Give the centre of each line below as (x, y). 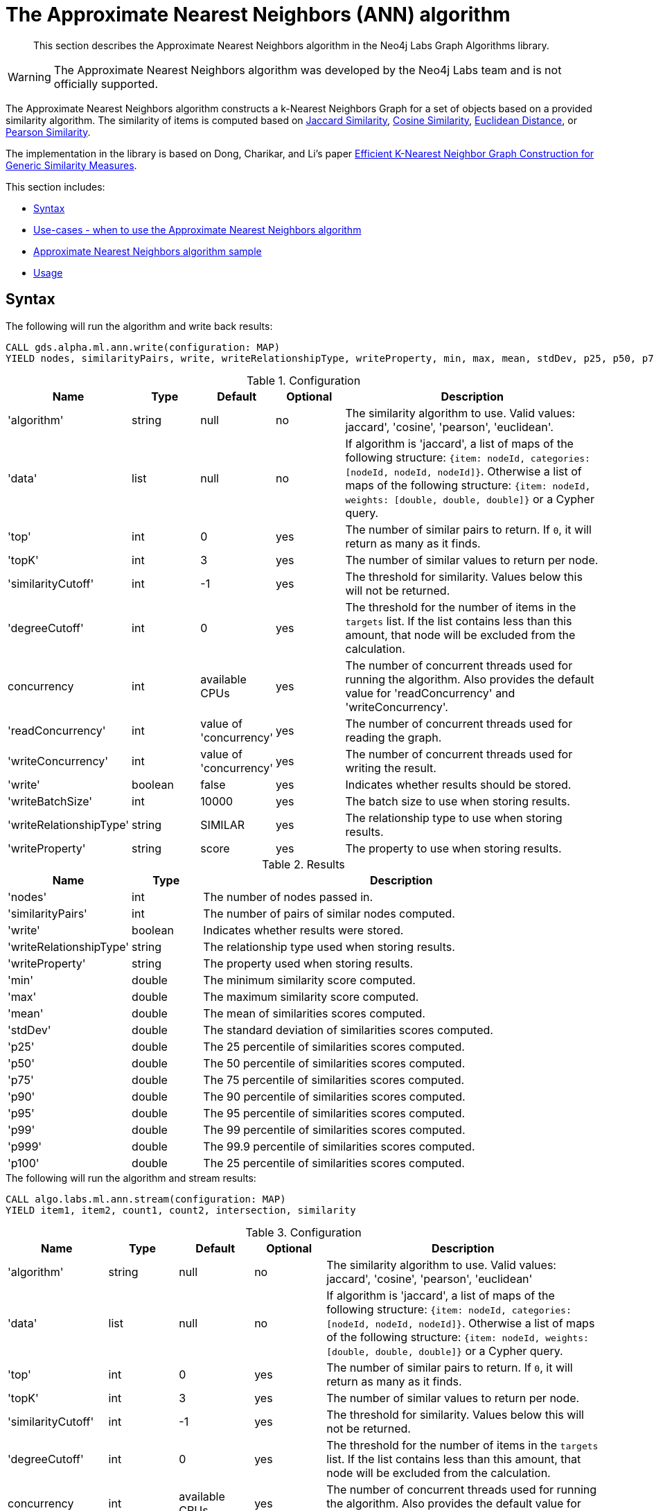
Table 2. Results (303, 864)
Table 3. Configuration (303, 1232)
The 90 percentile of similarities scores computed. (334, 1096)
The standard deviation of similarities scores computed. (348, 1030)
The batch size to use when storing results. (458, 801)
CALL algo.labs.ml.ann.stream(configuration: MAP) (146, 1199)
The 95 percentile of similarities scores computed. (334, 1113)
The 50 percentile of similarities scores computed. (334, 1063)
